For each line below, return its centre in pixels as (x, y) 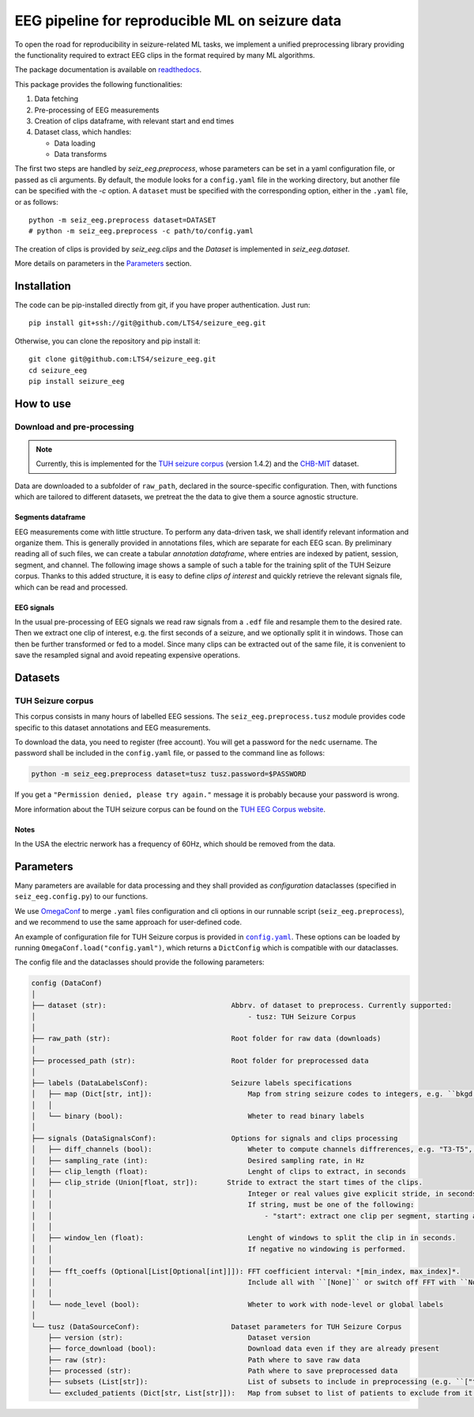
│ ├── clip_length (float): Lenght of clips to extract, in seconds (219, 1172)
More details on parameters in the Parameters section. (103, 263)
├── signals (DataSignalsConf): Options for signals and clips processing (214, 1138)
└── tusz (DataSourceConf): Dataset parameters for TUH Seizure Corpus (216, 1326)
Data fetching (56, 99)
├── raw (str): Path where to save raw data (204, 1360)
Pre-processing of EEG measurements (97, 110)
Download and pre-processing (74, 426)
